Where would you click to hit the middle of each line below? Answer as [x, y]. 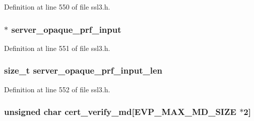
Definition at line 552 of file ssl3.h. [57, 89]
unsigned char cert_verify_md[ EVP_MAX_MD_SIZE [120, 112]
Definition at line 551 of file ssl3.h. [57, 48]
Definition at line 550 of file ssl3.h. [57, 7]
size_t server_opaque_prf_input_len [83, 70]
